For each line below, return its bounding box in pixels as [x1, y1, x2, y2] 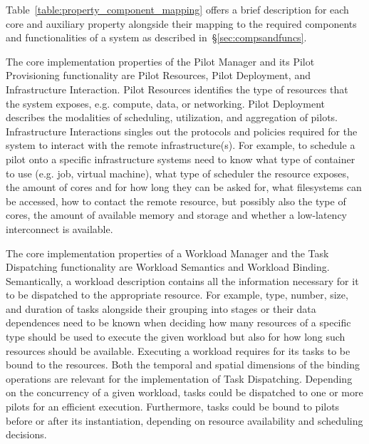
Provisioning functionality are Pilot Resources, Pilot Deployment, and [6, 68, 311, 83]
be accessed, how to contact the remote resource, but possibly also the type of [6, 193, 346, 208]
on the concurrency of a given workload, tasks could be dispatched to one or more [6, 385, 363, 400]
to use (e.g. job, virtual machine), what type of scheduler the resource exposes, [6, 165, 349, 180]
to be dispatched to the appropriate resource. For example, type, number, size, [6, 287, 348, 302]
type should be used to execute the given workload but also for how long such [6, 329, 345, 344]
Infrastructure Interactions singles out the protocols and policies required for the [6, 123, 358, 138]
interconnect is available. [6, 221, 113, 236]
